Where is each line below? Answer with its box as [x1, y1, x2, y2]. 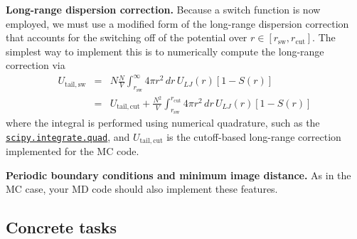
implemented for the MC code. [6, 144, 139, 159]
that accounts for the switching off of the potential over [6, 30, 247, 45]
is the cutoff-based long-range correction [166, 129, 341, 144]
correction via [6, 58, 65, 73]
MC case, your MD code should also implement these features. [6, 181, 278, 196]
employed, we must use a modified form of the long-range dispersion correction [6, 16, 349, 31]
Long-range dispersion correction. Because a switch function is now [6, 2, 321, 16]
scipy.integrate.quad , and [6, 129, 130, 144]
